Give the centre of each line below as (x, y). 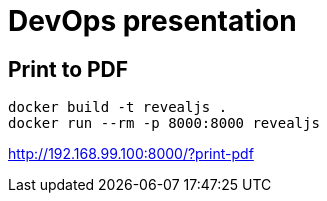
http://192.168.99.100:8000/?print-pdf (131, 154)
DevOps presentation (152, 21)
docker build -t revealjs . (118, 107)
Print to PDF (68, 69)
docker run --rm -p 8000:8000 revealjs (164, 123)
